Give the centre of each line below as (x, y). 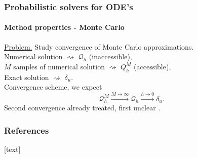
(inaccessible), (110, 56)
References (27, 130)
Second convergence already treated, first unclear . (82, 108)
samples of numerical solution (59, 66)
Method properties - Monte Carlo (64, 27)
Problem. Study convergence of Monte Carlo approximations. (99, 46)
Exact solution (27, 77)
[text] (12, 149)
